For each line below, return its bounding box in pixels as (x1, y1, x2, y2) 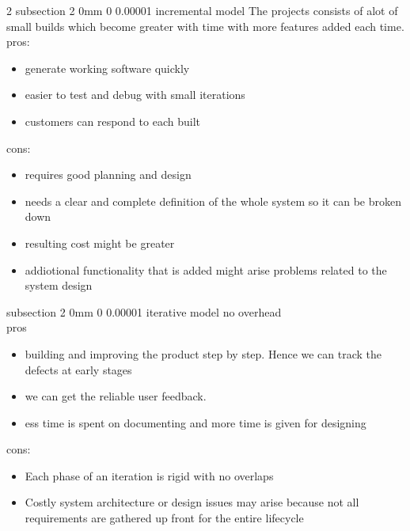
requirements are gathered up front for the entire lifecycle (25, 510, 304, 526)
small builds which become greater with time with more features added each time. (6, 17, 404, 34)
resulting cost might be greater (25, 234, 175, 251)
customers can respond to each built (25, 112, 200, 129)
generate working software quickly (25, 59, 190, 76)
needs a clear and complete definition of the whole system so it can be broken (25, 192, 401, 209)
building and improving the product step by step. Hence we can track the (25, 345, 382, 362)
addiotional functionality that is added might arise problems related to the (25, 261, 387, 278)
